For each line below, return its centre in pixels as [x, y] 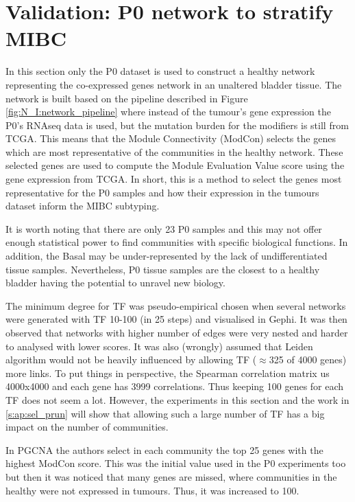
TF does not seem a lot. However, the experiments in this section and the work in [177, 399]
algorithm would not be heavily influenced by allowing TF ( [131, 360]
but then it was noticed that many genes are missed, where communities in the [171, 476]
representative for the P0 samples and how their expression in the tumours [162, 192]
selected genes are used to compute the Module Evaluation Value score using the [175, 165]
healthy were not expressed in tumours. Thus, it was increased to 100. [152, 490]
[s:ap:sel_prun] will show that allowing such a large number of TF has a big [165, 413]
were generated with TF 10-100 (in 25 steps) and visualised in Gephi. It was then [176, 319]
